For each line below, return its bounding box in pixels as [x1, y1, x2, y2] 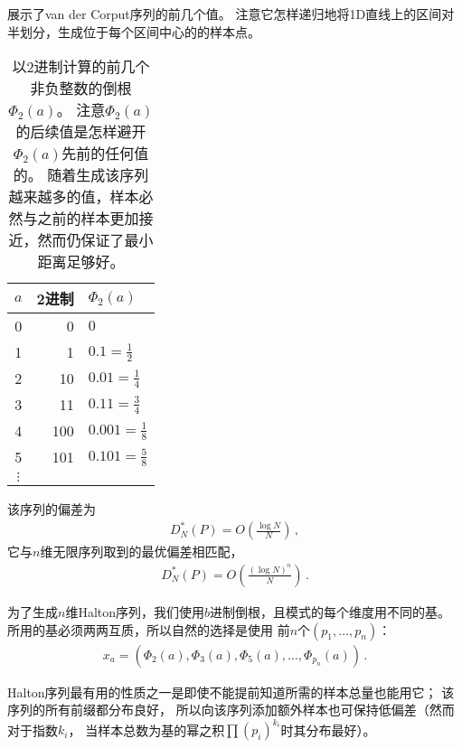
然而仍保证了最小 [37, 229, 154, 251]
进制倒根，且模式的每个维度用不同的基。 [210, 602, 451, 621]
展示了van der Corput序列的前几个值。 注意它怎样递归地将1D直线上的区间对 [7, 5, 455, 23]
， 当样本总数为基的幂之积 [68, 720, 225, 739]
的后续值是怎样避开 [15, 121, 146, 143]
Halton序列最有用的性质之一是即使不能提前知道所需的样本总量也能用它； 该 [7, 682, 455, 701]
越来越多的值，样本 [8, 186, 139, 208]
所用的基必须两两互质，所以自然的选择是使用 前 [7, 620, 290, 639]
